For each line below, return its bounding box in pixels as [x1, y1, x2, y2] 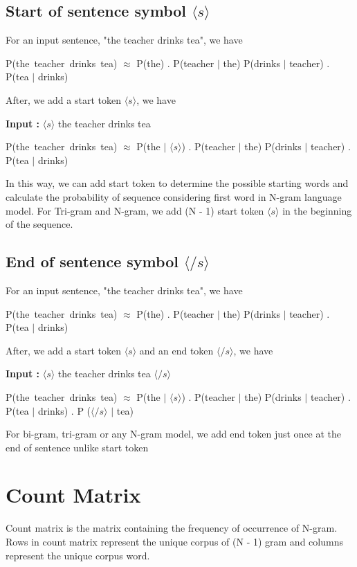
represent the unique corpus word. [6, 548, 150, 562]
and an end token [139, 343, 214, 357]
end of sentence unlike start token [6, 440, 149, 454]
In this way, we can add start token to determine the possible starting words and [6, 176, 349, 190]
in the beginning [282, 203, 352, 217]
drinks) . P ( [37, 403, 91, 417]
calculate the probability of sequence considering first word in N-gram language [6, 189, 342, 204]
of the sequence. [6, 217, 73, 231]
